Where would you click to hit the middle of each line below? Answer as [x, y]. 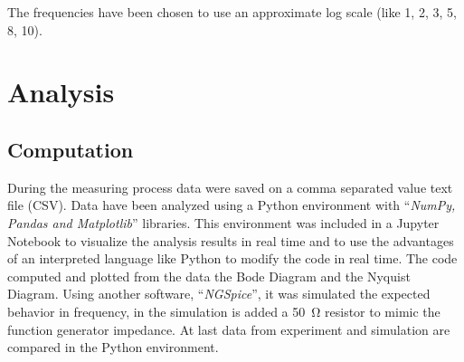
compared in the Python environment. [113, 347]
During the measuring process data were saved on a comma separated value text [230, 187]
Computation [71, 149]
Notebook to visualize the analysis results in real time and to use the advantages [231, 240]
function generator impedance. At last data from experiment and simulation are [229, 329]
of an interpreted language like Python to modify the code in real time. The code [232, 258]
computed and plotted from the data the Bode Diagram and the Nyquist [209, 276]
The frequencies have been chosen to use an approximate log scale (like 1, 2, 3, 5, [232, 12]
